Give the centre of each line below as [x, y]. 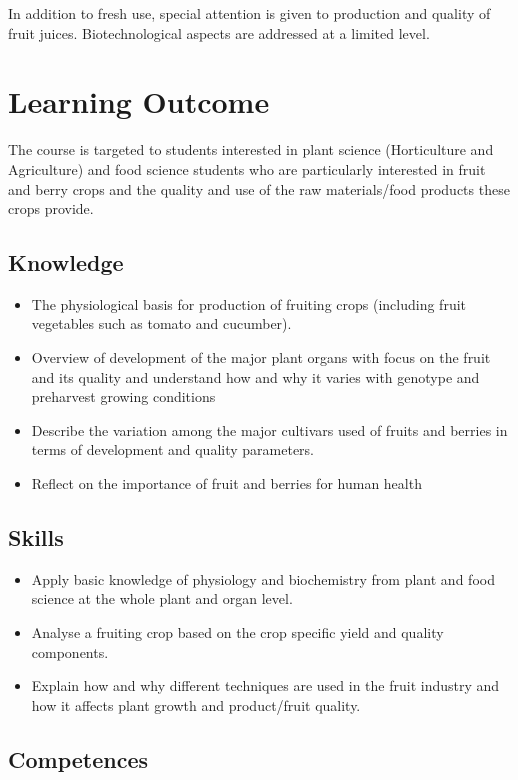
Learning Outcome [139, 101]
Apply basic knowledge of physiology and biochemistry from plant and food [263, 578]
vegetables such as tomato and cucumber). [161, 323]
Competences [78, 758]
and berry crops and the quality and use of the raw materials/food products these [259, 188]
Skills [36, 537]
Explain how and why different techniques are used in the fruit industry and [265, 685]
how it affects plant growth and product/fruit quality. [196, 704]
